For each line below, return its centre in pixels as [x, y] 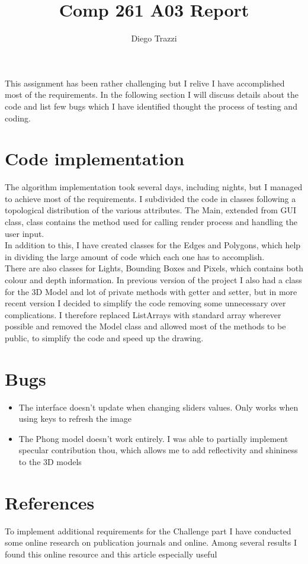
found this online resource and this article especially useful [111, 554]
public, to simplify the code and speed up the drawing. [104, 337]
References [50, 502]
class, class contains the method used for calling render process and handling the [151, 222]
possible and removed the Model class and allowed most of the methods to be [145, 326]
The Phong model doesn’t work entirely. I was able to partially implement [153, 438]
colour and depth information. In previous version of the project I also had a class [153, 279]
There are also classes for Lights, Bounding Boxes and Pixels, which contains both [154, 268]
